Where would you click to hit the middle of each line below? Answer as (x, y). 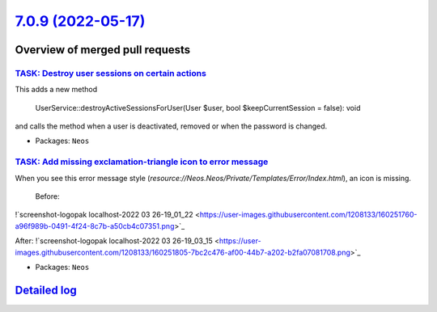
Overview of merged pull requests (103, 50)
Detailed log (46, 290)
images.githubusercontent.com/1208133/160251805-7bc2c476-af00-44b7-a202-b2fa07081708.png (183, 252)
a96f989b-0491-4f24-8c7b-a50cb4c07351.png (95, 226)
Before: (47, 196)
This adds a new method (56, 90)
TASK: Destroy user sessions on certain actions (110, 73)
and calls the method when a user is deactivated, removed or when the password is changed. (171, 126)
